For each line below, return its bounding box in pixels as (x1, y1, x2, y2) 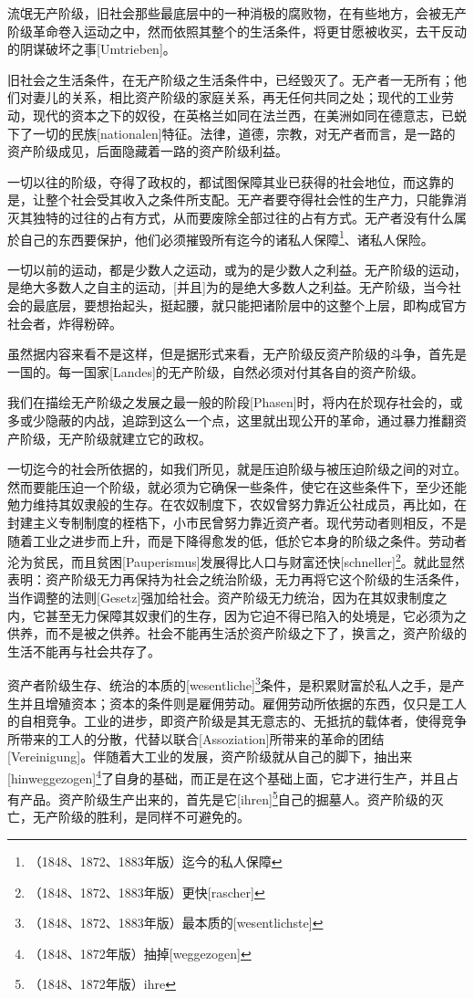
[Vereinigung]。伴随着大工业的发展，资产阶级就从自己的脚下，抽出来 (7, 747, 413, 766)
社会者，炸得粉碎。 (7, 313, 122, 332)
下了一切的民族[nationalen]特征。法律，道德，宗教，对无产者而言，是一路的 (7, 123, 456, 142)
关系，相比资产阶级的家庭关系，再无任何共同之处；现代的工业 (70, 88, 441, 107)
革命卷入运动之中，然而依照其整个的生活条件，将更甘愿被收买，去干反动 (32, 21, 467, 40)
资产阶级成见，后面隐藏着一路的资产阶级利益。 (7, 142, 288, 161)
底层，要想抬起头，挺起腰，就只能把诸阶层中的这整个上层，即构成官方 (45, 295, 467, 314)
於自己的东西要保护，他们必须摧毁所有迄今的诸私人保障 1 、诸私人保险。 (7, 226, 434, 248)
